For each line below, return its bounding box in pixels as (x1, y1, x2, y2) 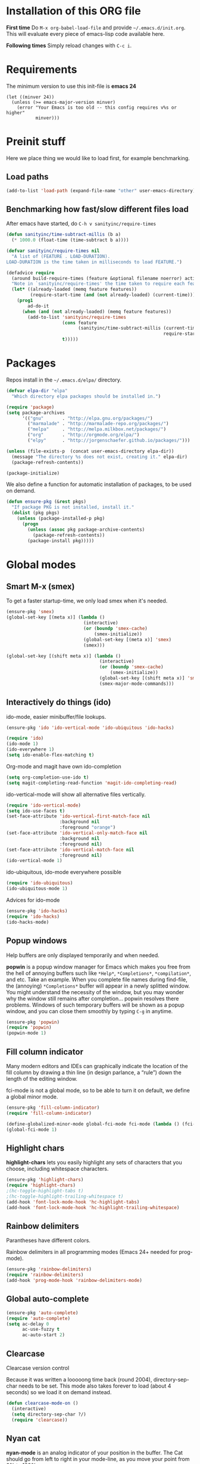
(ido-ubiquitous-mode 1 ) (6, 885, 68, 892)
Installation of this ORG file (6, 4, 141, 18)
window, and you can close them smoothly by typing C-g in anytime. (6, 1007, 173, 1014)
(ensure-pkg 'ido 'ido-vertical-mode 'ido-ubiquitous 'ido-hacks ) (6, 724, 174, 731)
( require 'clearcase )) (11, 1417, 68, 1423)
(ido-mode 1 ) (6, 741, 39, 747)
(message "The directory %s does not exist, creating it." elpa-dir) (11, 454, 187, 460)
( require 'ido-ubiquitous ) (6, 880, 73, 886)
